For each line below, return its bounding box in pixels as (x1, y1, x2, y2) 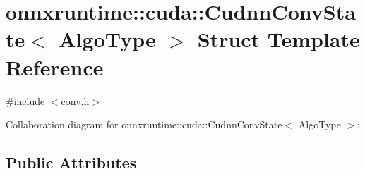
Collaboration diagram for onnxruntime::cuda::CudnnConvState (6, 117, 282, 132)
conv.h (61, 93, 90, 108)
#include (6, 93, 45, 108)
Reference (6, 52, 104, 81)
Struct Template (197, 25, 360, 54)
